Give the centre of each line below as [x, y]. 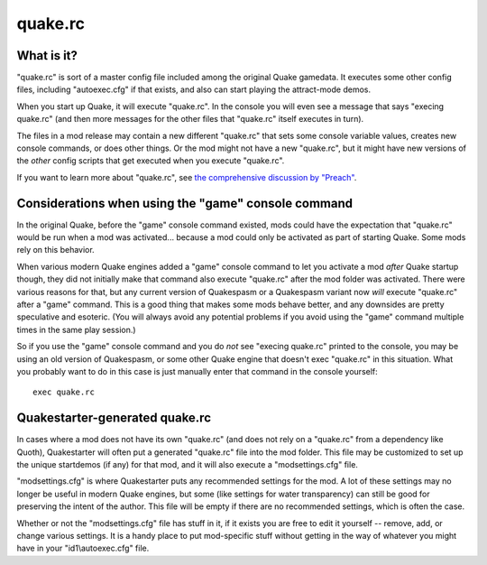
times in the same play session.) [76, 329]
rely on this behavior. [55, 250]
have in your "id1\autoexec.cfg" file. [83, 548]
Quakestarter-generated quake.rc [114, 418]
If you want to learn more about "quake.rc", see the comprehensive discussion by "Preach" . [187, 177]
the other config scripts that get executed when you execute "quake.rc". [151, 161]
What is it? [47, 56]
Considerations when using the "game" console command [185, 203]
